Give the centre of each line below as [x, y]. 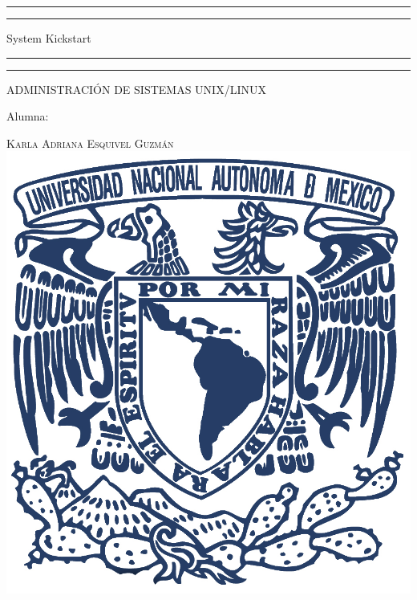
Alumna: [28, 116]
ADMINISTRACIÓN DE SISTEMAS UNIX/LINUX [136, 89]
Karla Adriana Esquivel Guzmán [90, 143]
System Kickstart [49, 38]
